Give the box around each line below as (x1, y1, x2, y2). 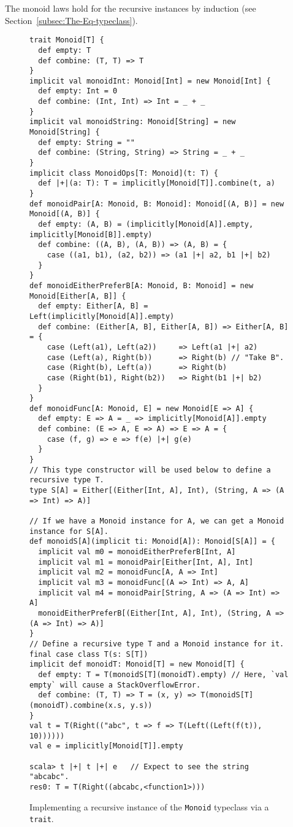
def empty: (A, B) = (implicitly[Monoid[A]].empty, (38, 220, 254, 229)
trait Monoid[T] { (29, 36, 104, 45)
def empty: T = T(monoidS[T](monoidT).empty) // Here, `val (38, 670, 289, 679)
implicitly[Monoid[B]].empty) (29, 230, 153, 239)
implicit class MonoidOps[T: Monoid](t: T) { (29, 168, 218, 178)
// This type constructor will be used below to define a (29, 465, 271, 474)
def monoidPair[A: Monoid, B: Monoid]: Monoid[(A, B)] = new (29, 199, 284, 208)
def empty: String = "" (38, 138, 135, 147)
